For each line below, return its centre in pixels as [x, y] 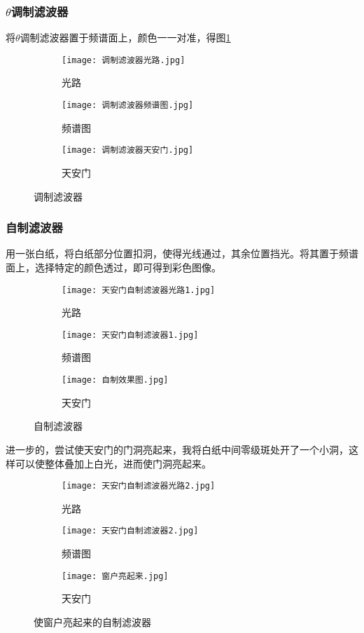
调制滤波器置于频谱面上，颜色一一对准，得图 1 [125, 38]
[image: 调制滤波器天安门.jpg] [128, 150]
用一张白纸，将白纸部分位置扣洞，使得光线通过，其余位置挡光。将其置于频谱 [182, 253]
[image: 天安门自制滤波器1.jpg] [130, 335]
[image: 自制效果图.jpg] [115, 380]
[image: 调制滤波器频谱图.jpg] [128, 105]
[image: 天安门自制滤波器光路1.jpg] [139, 290]
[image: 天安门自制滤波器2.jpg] [130, 531]
